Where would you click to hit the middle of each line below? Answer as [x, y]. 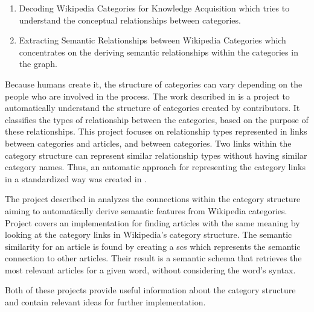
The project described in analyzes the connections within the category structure [153, 199]
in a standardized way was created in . [76, 178]
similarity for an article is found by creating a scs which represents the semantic [153, 246]
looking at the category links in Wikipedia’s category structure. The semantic [149, 234]
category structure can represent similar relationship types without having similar [156, 155]
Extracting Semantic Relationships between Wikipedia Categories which [152, 40]
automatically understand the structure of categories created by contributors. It [152, 108]
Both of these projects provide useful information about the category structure [150, 290]
